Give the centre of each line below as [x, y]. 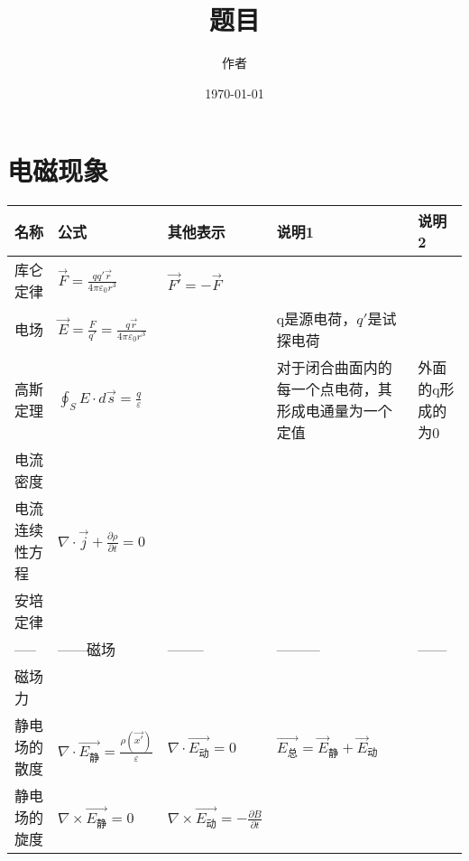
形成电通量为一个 [334, 411]
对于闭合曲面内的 [334, 368]
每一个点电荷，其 [334, 389]
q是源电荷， [317, 319]
